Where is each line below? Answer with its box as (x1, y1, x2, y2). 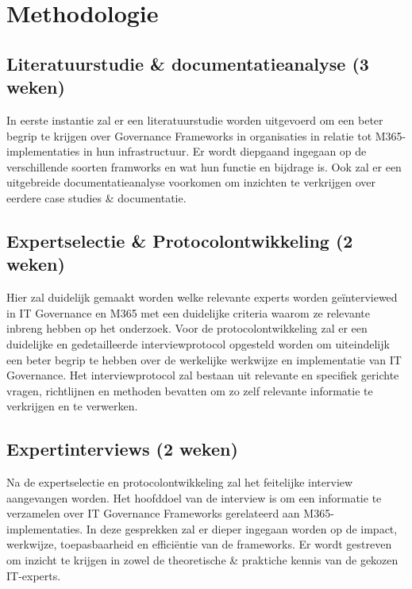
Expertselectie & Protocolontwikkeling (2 (6, 228, 353, 252)
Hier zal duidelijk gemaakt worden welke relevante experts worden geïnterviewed (6, 289, 398, 306)
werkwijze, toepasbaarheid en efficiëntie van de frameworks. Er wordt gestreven (6, 536, 392, 552)
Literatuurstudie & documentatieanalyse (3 (6, 51, 369, 75)
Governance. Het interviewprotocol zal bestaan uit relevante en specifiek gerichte (6, 367, 399, 383)
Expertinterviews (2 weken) (6, 437, 238, 461)
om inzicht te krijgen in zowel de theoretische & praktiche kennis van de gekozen (6, 552, 399, 568)
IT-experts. (6, 567, 61, 583)
